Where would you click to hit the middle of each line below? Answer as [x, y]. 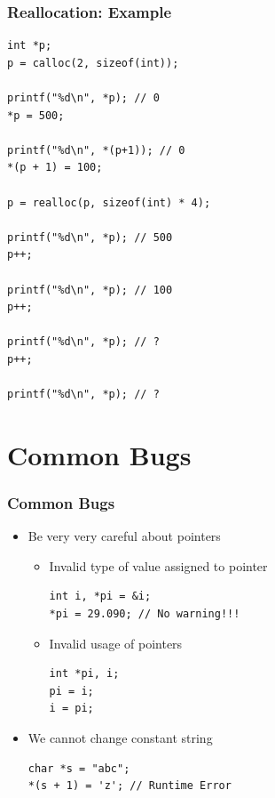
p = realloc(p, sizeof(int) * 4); [109, 202]
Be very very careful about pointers [124, 536]
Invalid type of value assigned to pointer [158, 565]
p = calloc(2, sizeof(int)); [93, 63]
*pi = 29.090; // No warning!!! [145, 614]
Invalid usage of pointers [116, 643]
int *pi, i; [84, 674]
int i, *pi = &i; [100, 596]
